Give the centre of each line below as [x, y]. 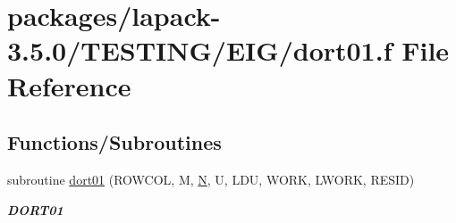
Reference [69, 85]
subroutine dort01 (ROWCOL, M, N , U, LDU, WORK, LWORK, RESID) [211, 179]
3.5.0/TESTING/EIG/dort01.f [200, 50]
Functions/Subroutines [114, 142]
